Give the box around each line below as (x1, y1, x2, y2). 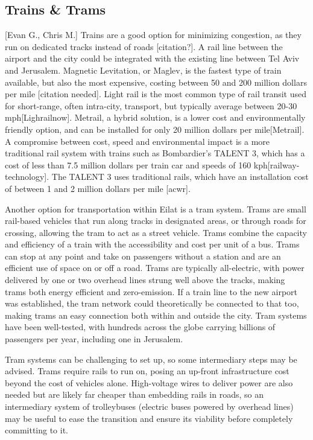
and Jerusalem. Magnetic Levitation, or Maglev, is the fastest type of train (5, 63, 282, 76)
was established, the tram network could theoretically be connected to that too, (5, 297, 299, 310)
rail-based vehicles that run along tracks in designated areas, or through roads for (5, 214, 306, 227)
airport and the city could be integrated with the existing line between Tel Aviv (5, 52, 300, 65)
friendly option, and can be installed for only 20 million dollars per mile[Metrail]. (5, 123, 305, 135)
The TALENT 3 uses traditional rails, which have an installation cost (51, 170, 309, 183)
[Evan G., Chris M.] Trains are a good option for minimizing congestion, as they (5, 28, 302, 41)
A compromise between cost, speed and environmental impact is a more (5, 135, 270, 147)
